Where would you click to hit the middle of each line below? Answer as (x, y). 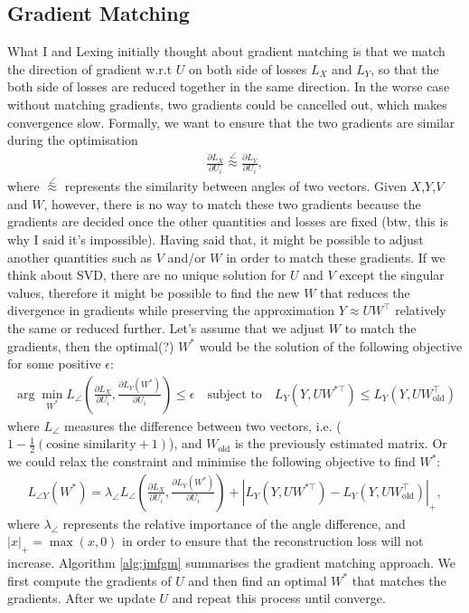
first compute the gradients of (89, 580)
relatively (421, 310)
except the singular (392, 275)
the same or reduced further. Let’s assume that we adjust (166, 327)
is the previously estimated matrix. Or (341, 443)
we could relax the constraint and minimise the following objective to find (211, 461)
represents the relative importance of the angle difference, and (234, 523)
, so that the (405, 68)
